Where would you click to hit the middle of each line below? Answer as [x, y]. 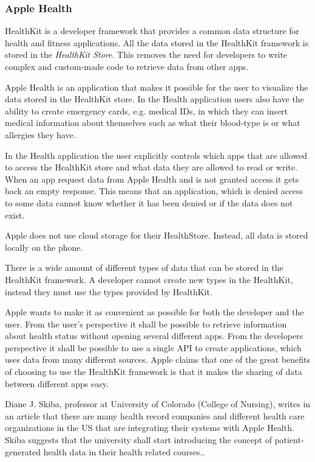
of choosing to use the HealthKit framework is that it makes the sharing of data [154, 372]
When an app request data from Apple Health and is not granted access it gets [152, 179]
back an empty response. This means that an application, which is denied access [154, 191]
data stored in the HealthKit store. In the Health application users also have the [154, 99]
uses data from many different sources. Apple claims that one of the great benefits [158, 359]
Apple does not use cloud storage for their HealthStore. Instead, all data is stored [157, 235]
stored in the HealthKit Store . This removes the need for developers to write [146, 54]
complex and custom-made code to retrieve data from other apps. [127, 66]
